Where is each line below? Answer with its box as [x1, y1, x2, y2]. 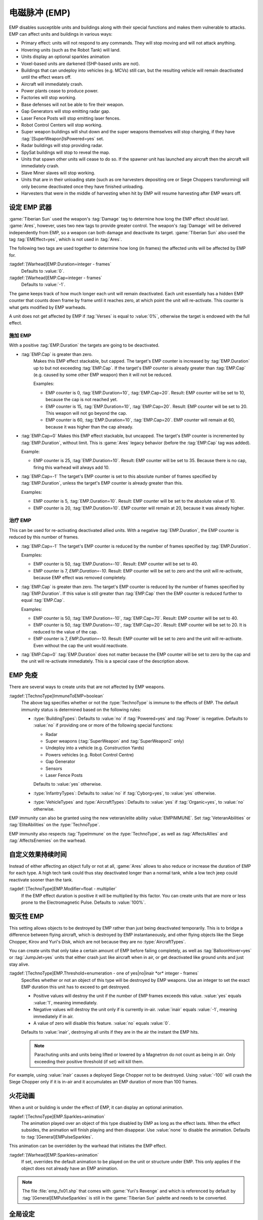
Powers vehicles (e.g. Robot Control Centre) [45, 752, 134, 757]
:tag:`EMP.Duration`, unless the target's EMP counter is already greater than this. [21, 480, 183, 486]
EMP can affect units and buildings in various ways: [9, 31, 113, 37]
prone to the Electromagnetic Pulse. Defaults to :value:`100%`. [21, 899, 146, 905]
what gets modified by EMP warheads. [9, 304, 87, 310]
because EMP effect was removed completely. [33, 575, 127, 581]
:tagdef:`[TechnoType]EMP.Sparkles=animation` [9, 1113, 106, 1119]
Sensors [45, 765, 62, 771]
